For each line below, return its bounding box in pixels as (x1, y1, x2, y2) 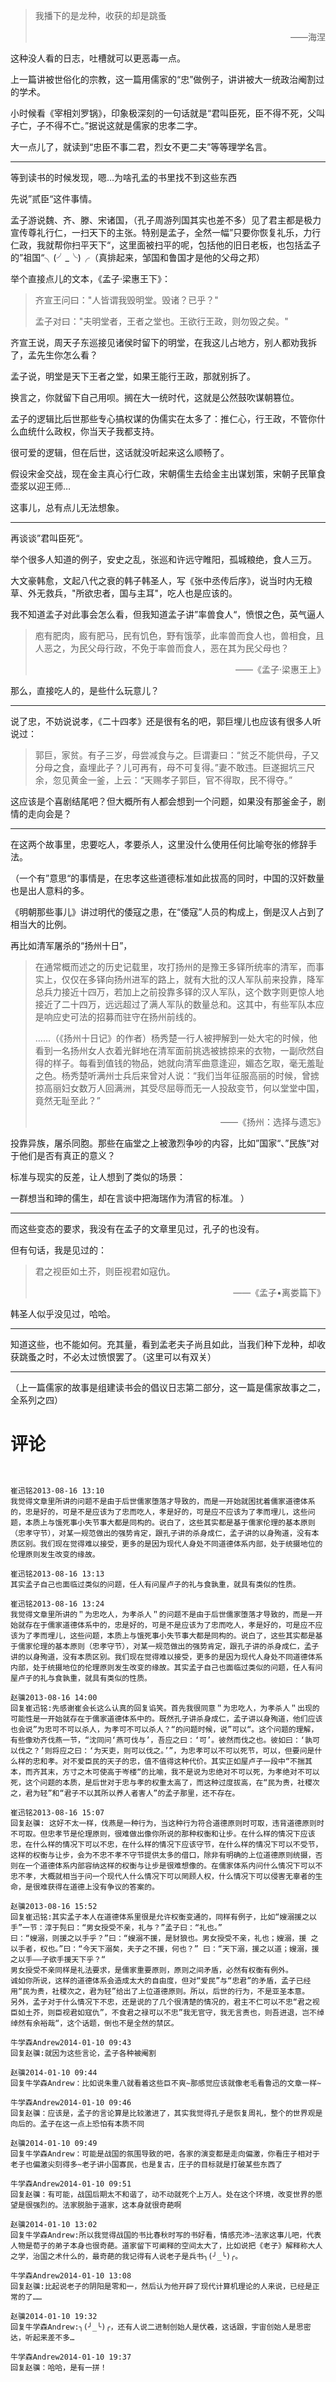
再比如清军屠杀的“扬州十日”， (10, 940, 133, 951)
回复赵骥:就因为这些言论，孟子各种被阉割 (10, 2048, 157, 2058)
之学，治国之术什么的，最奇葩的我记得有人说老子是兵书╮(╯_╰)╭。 (10, 2251, 243, 2261)
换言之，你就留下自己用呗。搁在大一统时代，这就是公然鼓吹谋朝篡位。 (10, 392, 300, 403)
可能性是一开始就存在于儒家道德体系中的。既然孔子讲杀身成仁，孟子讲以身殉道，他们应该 (10, 1714, 323, 1724)
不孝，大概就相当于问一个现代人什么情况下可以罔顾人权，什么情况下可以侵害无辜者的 (17, 1871, 316, 1881)
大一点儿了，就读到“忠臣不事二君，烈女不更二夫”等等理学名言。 (10, 141, 273, 153)
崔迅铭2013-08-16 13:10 (10, 1485, 105, 1496)
